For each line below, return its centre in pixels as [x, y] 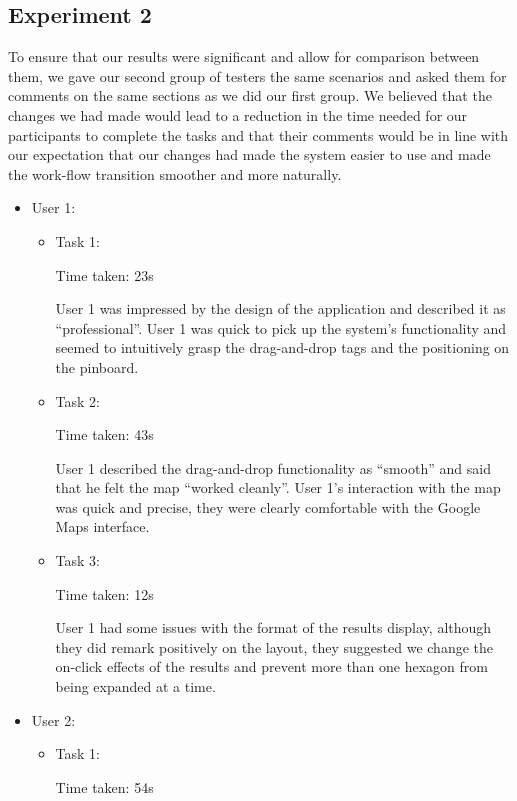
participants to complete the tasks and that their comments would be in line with [258, 134]
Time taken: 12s [104, 593]
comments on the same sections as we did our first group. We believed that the [250, 95]
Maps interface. [102, 526]
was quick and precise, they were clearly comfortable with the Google [268, 506]
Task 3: [78, 560]
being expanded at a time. [135, 686]
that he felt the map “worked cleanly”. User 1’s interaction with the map [278, 487]
